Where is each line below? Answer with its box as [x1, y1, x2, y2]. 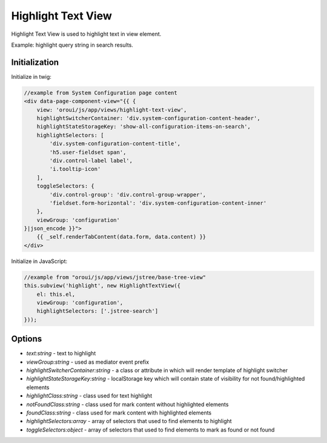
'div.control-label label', [49, 157, 133, 164]
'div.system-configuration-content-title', [49, 140, 181, 147]
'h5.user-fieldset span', [49, 148, 127, 156]
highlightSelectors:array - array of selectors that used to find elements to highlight [26, 418, 233, 425]
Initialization [11, 57, 59, 67]
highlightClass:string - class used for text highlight [26, 392, 153, 399]
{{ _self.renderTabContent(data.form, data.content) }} [36, 233, 206, 241]
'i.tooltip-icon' [49, 165, 101, 173]
